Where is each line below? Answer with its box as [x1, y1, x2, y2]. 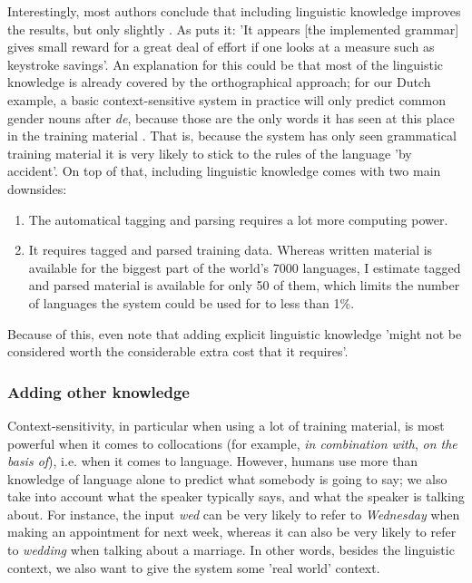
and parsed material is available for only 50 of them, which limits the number [28, 276, 460, 295]
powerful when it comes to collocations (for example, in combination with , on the [7, 433, 457, 452]
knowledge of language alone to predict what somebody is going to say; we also [7, 469, 447, 488]
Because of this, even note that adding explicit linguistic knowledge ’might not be [7, 324, 462, 343]
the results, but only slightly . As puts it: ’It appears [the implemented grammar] [7, 19, 459, 38]
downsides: [7, 179, 67, 198]
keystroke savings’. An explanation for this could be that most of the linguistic [7, 54, 444, 73]
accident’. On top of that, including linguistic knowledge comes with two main [7, 161, 441, 180]
